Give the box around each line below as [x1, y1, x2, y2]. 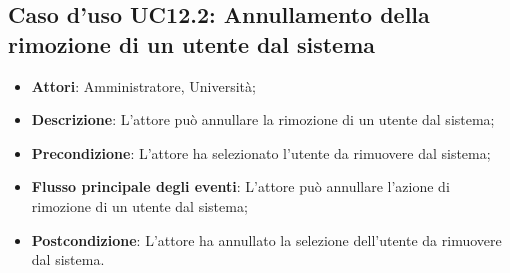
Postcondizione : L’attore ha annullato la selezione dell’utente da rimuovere [31, 229, 502, 250]
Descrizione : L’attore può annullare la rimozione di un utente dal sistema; [31, 109, 495, 130]
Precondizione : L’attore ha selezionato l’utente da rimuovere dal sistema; [31, 142, 491, 163]
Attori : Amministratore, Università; [31, 75, 256, 96]
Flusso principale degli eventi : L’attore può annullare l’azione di [31, 176, 450, 197]
